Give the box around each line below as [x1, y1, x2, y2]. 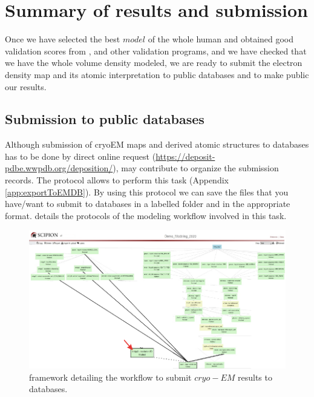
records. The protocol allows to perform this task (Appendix [5, 174, 229, 186]
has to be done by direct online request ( [5, 149, 156, 162]
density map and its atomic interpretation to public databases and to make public [5, 68, 309, 80]
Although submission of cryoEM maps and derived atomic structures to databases [5, 138, 309, 151]
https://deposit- [155, 149, 215, 162]
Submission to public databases [5, 110, 204, 128]
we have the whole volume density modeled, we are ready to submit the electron [5, 56, 303, 69]
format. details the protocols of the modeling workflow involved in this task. [5, 209, 287, 221]
